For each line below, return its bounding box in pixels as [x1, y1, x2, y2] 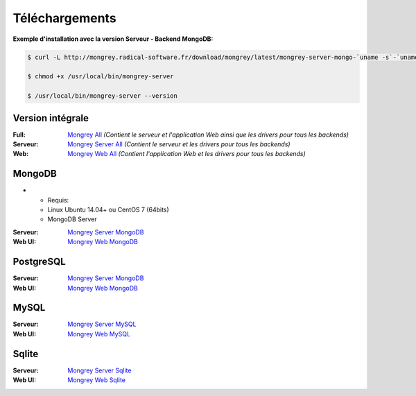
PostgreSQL [12, 256, 66, 268]
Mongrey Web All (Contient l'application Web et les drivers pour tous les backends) [67, 150, 306, 158]
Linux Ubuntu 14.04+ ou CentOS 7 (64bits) [47, 205, 169, 214]
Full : [12, 130, 26, 139]
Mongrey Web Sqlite [67, 376, 126, 384]
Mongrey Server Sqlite [67, 366, 132, 375]
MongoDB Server [47, 215, 97, 223]
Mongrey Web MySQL [67, 329, 131, 338]
